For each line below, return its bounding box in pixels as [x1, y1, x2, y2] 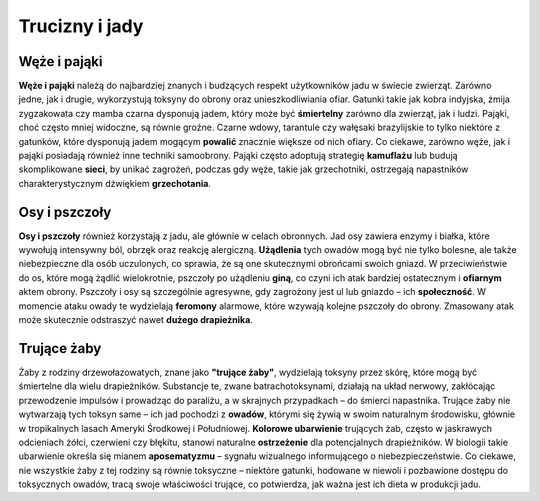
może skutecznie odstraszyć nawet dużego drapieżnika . [18, 314, 254, 326]
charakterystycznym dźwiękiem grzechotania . [18, 177, 212, 189]
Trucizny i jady [18, 15, 144, 37]
